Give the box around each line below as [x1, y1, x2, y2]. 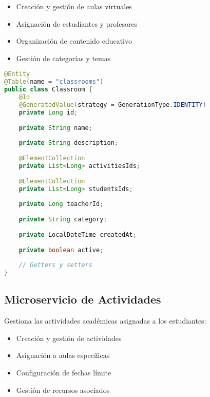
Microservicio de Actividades [4, 291, 161, 307]
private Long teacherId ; [18, 200, 104, 208]
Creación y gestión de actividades [16, 332, 122, 343]
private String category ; [18, 216, 107, 223]
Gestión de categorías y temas [16, 52, 111, 63]
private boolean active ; [18, 246, 104, 254]
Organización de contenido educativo [16, 35, 132, 46]
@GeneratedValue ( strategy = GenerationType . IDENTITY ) [18, 101, 206, 108]
